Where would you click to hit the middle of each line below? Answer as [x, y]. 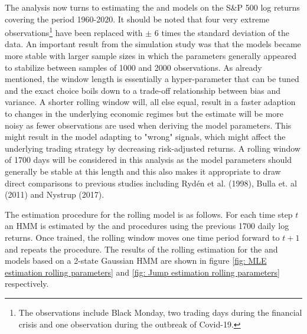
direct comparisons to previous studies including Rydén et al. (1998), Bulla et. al [151, 183]
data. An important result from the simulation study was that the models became [153, 44]
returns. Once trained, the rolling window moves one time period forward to [142, 237]
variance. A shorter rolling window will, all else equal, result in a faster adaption [150, 102]
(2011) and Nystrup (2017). [55, 194]
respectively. [27, 284]
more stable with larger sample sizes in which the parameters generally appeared [151, 56]
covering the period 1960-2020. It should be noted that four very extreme [137, 19]
